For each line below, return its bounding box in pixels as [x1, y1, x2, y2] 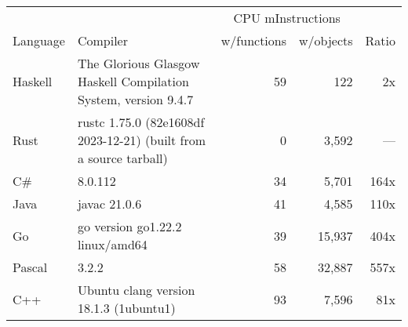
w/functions [220, 31, 287, 49]
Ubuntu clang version [77, 281, 195, 299]
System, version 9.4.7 [77, 90, 194, 108]
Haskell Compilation [77, 72, 189, 90]
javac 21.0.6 [77, 194, 142, 213]
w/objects [299, 31, 353, 49]
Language [13, 31, 65, 49]
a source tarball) [77, 149, 168, 167]
